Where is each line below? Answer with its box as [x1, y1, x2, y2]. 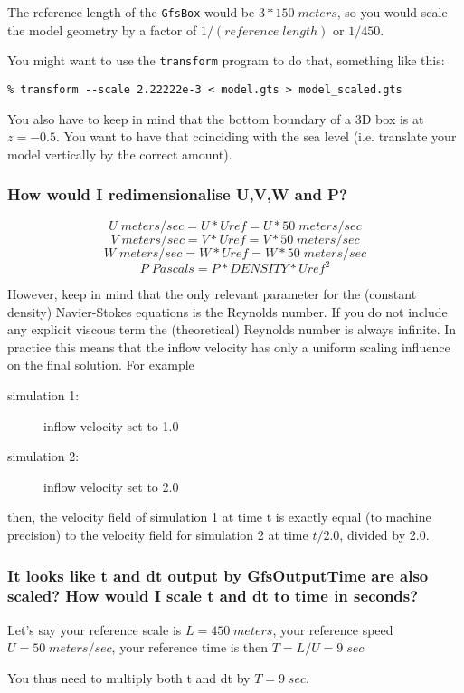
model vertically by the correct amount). [7, 144, 232, 163]
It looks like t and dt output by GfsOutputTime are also [7, 563, 429, 586]
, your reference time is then [111, 638, 269, 657]
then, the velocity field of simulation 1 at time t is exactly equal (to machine [7, 507, 431, 526]
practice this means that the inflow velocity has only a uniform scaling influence [7, 337, 450, 356]
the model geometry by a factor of [7, 20, 197, 39]
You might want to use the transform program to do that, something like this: [7, 51, 445, 70]
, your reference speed [272, 620, 393, 639]
